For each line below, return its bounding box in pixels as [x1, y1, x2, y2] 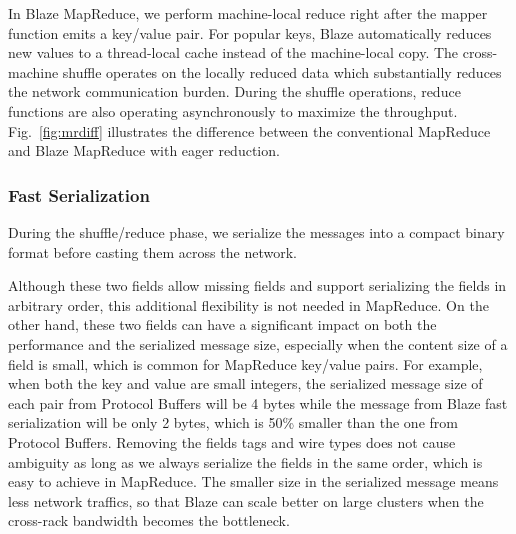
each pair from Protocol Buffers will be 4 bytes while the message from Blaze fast [8, 392, 508, 413]
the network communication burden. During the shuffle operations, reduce [8, 81, 461, 102]
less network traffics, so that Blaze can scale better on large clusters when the [8, 490, 484, 511]
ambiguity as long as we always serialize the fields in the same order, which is [8, 451, 483, 472]
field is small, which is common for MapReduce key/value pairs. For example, [8, 353, 483, 374]
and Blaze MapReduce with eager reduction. [8, 140, 280, 161]
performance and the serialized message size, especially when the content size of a [8, 333, 508, 354]
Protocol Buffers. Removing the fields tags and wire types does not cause [8, 431, 456, 452]
